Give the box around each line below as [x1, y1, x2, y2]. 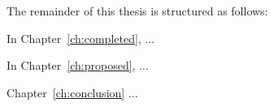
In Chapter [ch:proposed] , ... [7, 57, 149, 74]
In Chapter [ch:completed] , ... [7, 29, 155, 46]
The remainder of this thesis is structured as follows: [7, 2, 268, 19]
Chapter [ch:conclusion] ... [7, 83, 138, 101]
